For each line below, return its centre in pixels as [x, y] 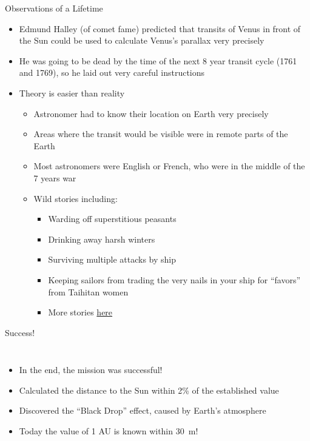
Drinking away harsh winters [102, 239]
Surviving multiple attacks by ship [112, 259]
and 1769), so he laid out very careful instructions [112, 72]
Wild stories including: [76, 198]
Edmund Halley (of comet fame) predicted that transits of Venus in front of [160, 28]
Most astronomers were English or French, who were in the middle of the [169, 166]
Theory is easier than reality [72, 93]
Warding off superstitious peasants [112, 219]
